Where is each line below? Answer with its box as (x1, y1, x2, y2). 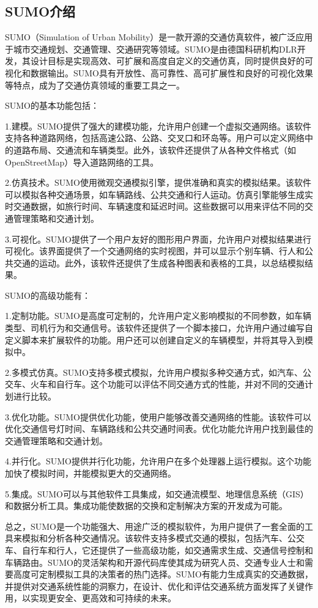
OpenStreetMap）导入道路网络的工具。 (5, 155, 159, 168)
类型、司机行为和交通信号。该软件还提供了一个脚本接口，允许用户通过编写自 (5, 321, 313, 334)
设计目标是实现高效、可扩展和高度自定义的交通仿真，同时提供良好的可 (30, 54, 313, 67)
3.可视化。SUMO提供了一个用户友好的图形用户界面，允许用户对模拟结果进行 (5, 232, 311, 245)
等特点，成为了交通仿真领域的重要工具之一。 (5, 78, 185, 91)
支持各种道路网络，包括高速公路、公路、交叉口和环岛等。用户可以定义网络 (5, 131, 305, 144)
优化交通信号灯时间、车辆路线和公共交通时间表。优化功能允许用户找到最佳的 (5, 422, 313, 435)
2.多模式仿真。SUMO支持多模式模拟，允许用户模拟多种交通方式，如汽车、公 (5, 365, 311, 378)
